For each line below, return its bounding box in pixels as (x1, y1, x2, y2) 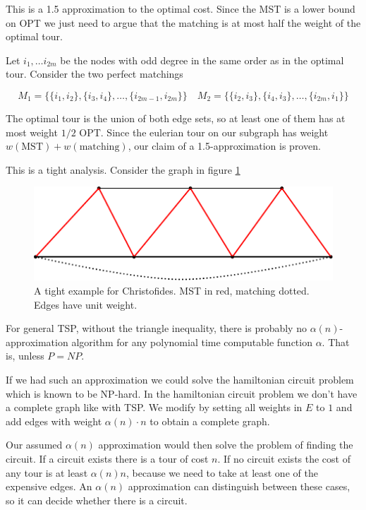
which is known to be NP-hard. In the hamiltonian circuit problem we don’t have (6, 386, 358, 401)
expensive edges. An (6, 479, 92, 494)
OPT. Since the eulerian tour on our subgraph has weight (79, 124, 329, 139)
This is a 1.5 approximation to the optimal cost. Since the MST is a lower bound (6, 1, 355, 16)
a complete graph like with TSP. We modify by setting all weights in (6, 400, 303, 415)
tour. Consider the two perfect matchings (6, 66, 183, 81)
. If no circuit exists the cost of (217, 451, 350, 465)
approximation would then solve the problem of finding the (98, 437, 353, 452)
